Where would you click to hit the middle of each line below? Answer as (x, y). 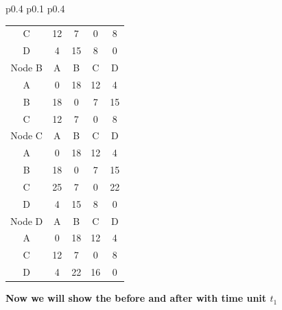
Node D (27, 220)
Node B (26, 68)
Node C (26, 135)
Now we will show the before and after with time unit (136, 298)
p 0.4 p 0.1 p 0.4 (35, 8)
